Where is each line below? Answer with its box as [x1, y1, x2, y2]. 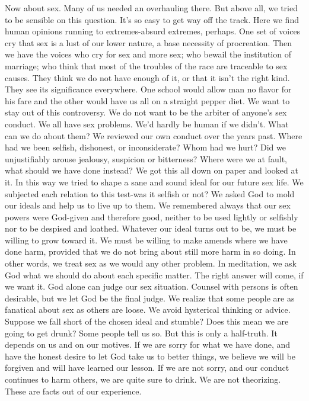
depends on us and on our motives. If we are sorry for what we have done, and [5, 338, 291, 351]
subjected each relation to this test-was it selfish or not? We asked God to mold [5, 187, 295, 200]
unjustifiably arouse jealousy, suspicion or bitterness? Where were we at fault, [5, 152, 287, 165]
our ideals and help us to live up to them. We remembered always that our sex [5, 199, 291, 211]
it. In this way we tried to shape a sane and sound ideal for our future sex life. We [5, 175, 304, 188]
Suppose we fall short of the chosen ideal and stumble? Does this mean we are [5, 315, 289, 328]
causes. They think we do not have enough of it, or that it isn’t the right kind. [5, 71, 290, 84]
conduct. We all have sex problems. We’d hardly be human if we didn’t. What [5, 117, 289, 130]
